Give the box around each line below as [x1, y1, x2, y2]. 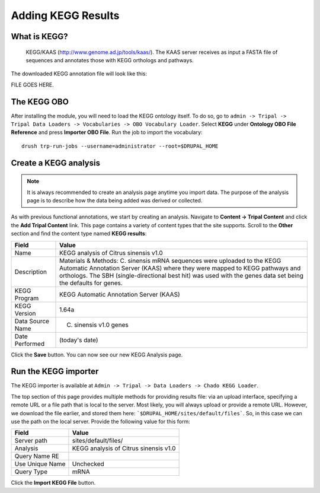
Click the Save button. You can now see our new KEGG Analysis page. [11, 351, 183, 358]
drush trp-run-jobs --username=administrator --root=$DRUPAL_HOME [21, 142, 219, 150]
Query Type [14, 467, 47, 476]
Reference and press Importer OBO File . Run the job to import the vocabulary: [11, 129, 203, 136]
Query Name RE [14, 452, 59, 460]
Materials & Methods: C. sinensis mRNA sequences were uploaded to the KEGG [59, 256, 281, 265]
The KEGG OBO [11, 97, 69, 107]
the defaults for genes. [59, 279, 123, 287]
